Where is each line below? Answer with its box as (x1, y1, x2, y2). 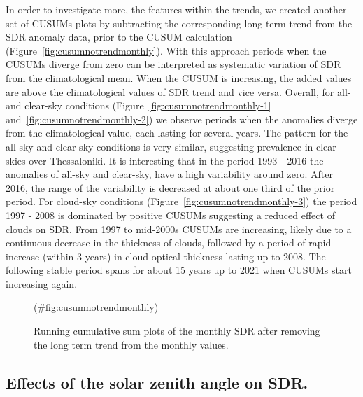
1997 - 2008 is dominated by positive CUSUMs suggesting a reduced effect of (6, 207, 335, 222)
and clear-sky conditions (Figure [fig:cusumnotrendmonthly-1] (6, 98, 271, 113)
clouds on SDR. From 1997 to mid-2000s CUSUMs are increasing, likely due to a (6, 221, 352, 236)
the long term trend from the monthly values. (34, 337, 229, 351)
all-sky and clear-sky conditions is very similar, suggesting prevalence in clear (6, 139, 336, 153)
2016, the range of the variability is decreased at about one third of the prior (6, 180, 335, 195)
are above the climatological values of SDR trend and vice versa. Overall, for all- (6, 84, 351, 99)
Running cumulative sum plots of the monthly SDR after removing (34, 323, 320, 338)
